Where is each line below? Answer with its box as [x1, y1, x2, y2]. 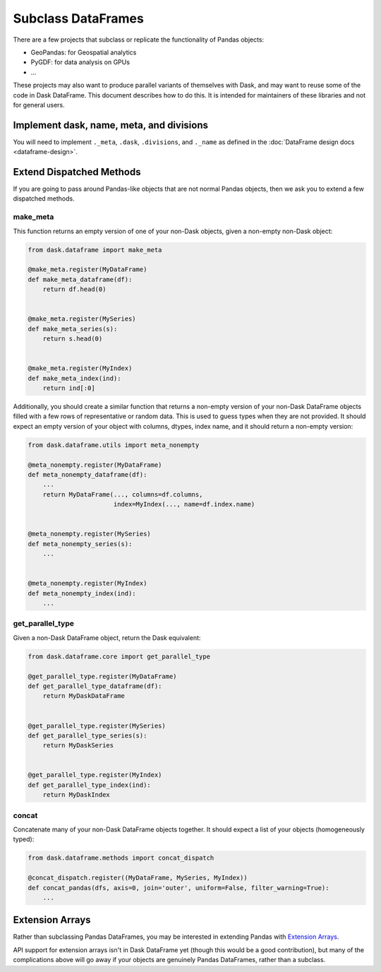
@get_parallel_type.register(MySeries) [28, 721, 166, 730]
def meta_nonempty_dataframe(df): [28, 470, 147, 478]
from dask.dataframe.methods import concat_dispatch [28, 854, 214, 862]
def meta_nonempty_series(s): [28, 540, 133, 547]
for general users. [13, 100, 65, 109]
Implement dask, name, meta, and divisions [13, 119, 208, 131]
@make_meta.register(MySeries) [28, 315, 137, 323]
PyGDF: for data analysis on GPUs [30, 58, 131, 66]
